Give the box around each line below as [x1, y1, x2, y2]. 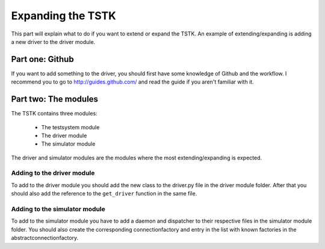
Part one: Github [11, 54, 75, 64]
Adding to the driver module [11, 169, 95, 177]
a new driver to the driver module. [11, 38, 96, 45]
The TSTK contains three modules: [11, 110, 97, 117]
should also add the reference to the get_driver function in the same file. [11, 190, 197, 197]
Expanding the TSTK [11, 9, 117, 22]
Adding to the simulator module [11, 205, 105, 213]
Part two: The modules [11, 94, 99, 105]
